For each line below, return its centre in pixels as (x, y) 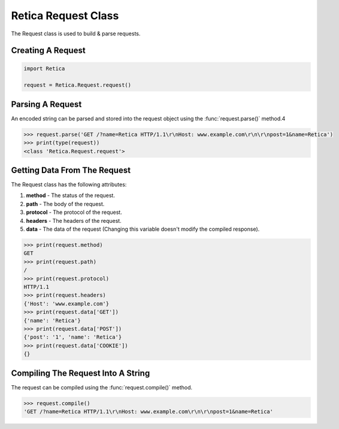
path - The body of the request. (65, 204)
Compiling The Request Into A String (81, 373)
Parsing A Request (46, 104)
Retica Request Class (65, 16)
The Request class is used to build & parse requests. (76, 34)
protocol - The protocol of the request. (74, 212)
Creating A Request (49, 51)
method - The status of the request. (70, 195)
